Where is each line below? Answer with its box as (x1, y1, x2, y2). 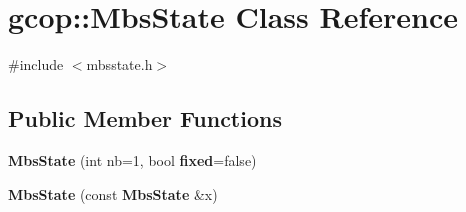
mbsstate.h (86, 54, 153, 75)
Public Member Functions (8, 103, 282, 134)
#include (8, 54, 64, 75)
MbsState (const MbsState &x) (8, 183, 218, 204)
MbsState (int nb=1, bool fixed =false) (8, 149, 257, 170)
